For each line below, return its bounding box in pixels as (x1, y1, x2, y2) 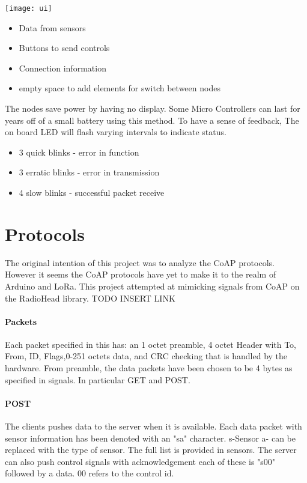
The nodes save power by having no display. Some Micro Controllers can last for (5, 102, 300, 115)
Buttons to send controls (19, 41, 110, 54)
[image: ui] (5, 4, 52, 13)
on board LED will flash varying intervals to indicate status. (5, 126, 226, 138)
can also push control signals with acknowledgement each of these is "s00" (5, 455, 276, 467)
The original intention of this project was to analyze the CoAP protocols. (5, 256, 275, 269)
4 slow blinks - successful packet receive (19, 186, 165, 198)
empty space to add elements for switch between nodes (19, 82, 220, 94)
